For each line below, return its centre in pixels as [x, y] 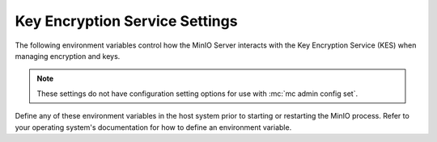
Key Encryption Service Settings [126, 21]
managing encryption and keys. [68, 56]
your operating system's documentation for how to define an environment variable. [153, 127]
